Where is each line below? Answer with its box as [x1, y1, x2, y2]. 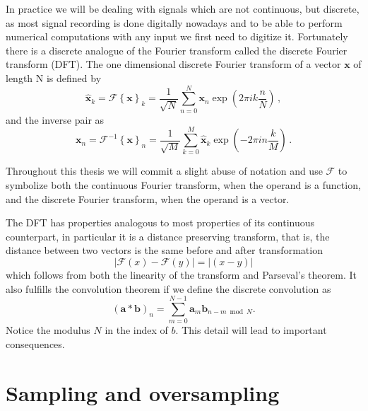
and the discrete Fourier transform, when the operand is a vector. [6, 191, 290, 206]
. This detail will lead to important [175, 323, 327, 337]
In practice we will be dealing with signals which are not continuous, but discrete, [6, 1, 360, 16]
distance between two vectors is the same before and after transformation [6, 243, 323, 257]
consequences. [6, 336, 65, 351]
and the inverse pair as [6, 112, 105, 127]
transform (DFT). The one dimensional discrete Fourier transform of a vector [6, 57, 341, 71]
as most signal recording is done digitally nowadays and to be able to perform [6, 15, 343, 30]
